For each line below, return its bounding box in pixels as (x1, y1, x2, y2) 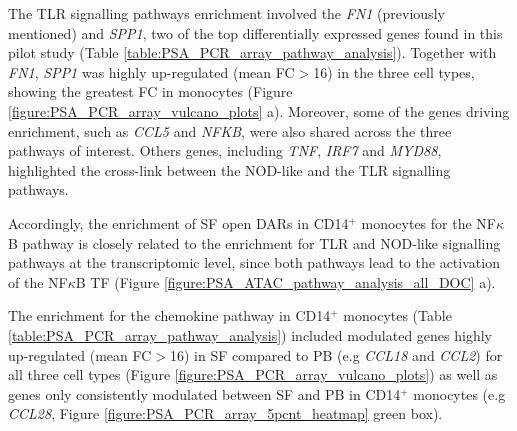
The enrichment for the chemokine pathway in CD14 (8, 305, 331, 326)
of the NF (8, 271, 68, 292)
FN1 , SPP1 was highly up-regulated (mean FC (8, 61, 295, 82)
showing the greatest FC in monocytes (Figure (8, 81, 293, 102)
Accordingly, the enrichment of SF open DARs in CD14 (8, 212, 349, 233)
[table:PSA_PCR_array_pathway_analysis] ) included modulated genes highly (8, 324, 492, 345)
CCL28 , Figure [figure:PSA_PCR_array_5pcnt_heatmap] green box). (8, 403, 443, 424)
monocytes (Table (343, 305, 452, 326)
